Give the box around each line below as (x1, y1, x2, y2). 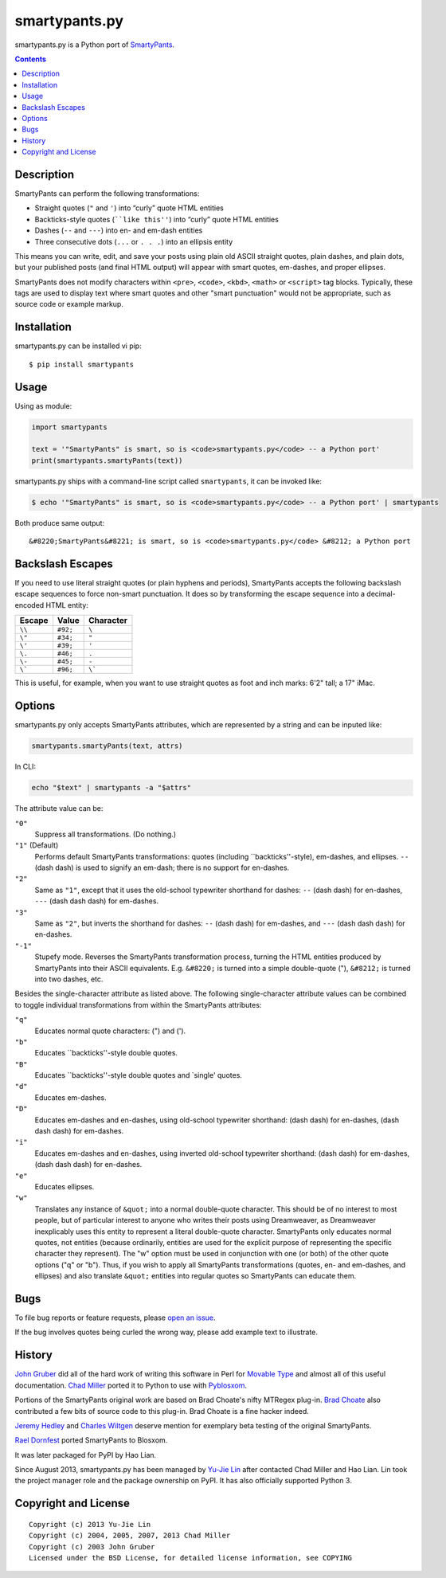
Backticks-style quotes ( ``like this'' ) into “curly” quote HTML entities (34, 214, 279, 224)
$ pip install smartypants (29, 359, 135, 369)
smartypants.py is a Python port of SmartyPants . (14, 40, 175, 49)
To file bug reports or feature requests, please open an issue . (14, 1313, 216, 1322)
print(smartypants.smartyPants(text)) (31, 456, 183, 465)
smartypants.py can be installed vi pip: (14, 341, 143, 350)
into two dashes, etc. (34, 974, 104, 984)
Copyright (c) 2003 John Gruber (29, 1542, 155, 1551)
